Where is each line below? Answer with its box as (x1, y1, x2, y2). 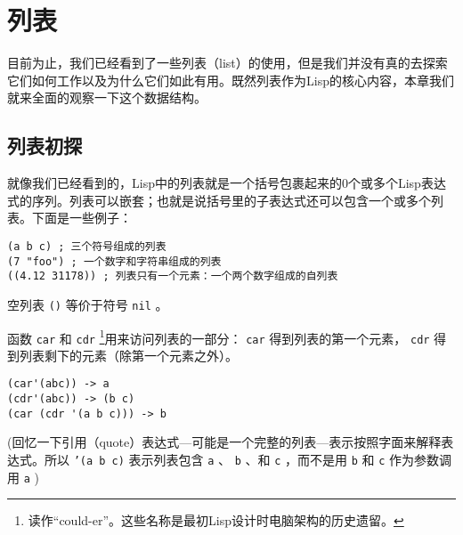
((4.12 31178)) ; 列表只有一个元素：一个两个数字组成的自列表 (7, 270, 338, 283)
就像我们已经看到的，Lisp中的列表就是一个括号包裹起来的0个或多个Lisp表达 (7, 174, 446, 192)
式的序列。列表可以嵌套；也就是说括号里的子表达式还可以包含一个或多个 (7, 190, 431, 209)
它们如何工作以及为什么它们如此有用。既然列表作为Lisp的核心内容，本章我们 (7, 70, 454, 89)
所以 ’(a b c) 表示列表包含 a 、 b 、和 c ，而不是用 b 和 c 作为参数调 (44, 450, 452, 468)
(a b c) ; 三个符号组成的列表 (7, 239, 167, 253)
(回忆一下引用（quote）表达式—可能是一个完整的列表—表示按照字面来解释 (7, 433, 442, 451)
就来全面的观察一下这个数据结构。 (7, 88, 207, 107)
